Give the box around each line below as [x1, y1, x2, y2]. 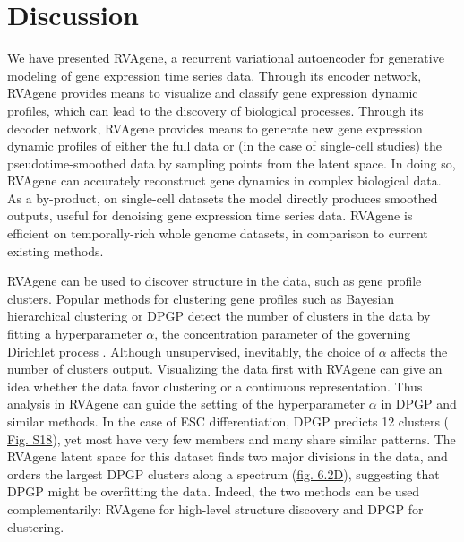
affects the [391, 341, 448, 360]
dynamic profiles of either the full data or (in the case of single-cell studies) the [7, 136, 443, 155]
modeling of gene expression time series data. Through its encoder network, [7, 65, 422, 84]
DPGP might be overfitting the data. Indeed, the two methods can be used [7, 482, 420, 501]
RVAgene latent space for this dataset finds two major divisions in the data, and [7, 447, 448, 466]
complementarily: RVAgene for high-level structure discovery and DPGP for [7, 499, 424, 518]
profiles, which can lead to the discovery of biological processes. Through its [7, 100, 424, 119]
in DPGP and [381, 394, 457, 413]
